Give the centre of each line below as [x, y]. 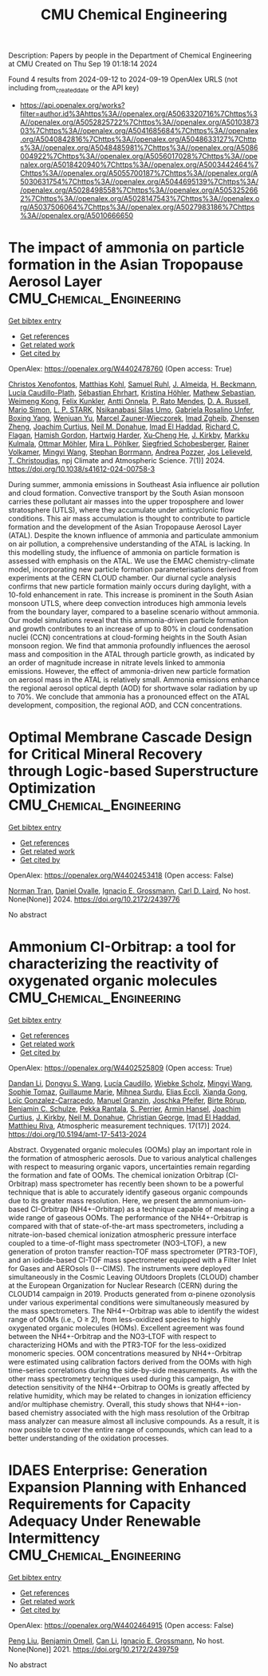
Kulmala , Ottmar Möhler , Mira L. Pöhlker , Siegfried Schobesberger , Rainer [129, 443]
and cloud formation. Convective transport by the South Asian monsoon [126, 493]
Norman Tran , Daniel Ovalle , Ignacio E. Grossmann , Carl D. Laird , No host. [130, 890]
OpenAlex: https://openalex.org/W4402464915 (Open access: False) [121, 1625]
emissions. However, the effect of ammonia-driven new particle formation [130, 671]
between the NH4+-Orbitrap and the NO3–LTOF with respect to [112, 1336]
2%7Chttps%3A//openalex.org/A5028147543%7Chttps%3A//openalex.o [140, 198]
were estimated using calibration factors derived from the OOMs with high [130, 1361]
